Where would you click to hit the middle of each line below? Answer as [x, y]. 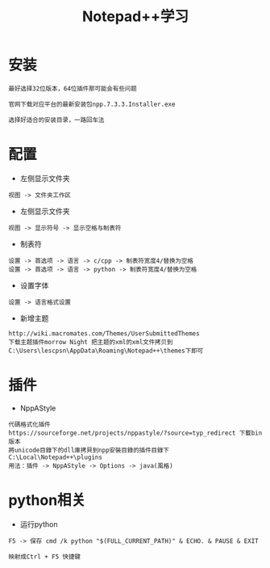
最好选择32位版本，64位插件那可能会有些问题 [73, 88]
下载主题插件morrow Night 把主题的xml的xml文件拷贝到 [91, 342]
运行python [39, 524]
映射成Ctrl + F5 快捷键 [44, 557]
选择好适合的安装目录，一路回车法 [56, 120]
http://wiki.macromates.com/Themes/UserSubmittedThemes [104, 333]
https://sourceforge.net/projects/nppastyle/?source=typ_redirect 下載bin [135, 433]
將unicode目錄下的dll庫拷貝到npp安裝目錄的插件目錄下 [89, 450]
